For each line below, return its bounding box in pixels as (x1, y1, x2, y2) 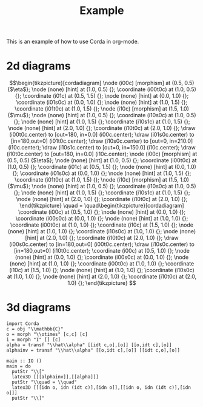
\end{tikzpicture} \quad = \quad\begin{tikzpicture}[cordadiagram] (19, 202, 184, 210)
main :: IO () (6, 358, 42, 364)
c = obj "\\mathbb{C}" (6, 326, 64, 332)
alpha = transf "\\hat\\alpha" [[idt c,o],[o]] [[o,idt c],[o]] (6, 342, 172, 348)
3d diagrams (6, 301, 72, 315)
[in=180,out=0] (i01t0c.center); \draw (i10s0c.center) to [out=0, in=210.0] (10, 137, 193, 145)
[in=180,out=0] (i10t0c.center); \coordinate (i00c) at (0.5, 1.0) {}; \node (14, 247, 190, 255)
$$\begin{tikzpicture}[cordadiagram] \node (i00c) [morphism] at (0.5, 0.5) (9, 80, 195, 87)
